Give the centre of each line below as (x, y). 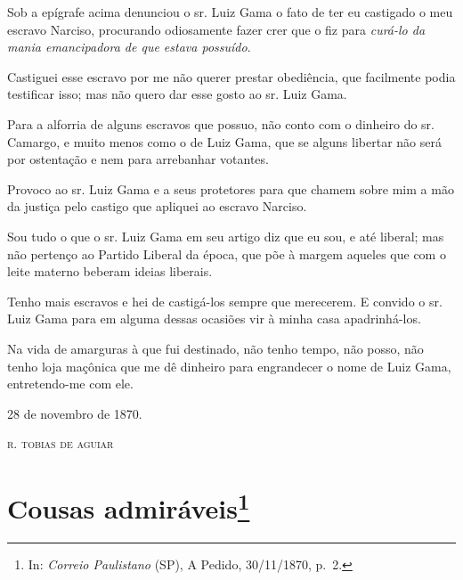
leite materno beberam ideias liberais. (110, 271)
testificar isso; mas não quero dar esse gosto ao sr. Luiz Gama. (177, 94)
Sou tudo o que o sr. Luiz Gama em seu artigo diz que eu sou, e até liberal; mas (226, 236)
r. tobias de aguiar (61, 443)
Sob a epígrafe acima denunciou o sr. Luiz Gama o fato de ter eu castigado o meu (230, 12)
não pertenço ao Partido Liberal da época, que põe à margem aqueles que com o (227, 253)
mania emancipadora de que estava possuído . (129, 47)
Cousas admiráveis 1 (129, 506)
